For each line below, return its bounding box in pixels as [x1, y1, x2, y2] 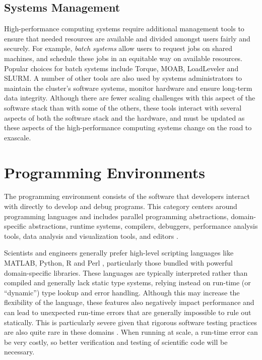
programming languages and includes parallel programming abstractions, [4, 211, 229, 221]
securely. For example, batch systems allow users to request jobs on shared [4, 43, 232, 54]
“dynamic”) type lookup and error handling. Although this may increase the [4, 287, 240, 297]
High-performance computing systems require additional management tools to [4, 23, 244, 34]
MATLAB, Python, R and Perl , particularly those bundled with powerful [4, 258, 233, 268]
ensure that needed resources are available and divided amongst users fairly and [4, 33, 250, 43]
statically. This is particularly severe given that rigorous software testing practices [4, 317, 257, 327]
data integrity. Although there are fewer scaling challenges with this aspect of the [4, 92, 255, 103]
